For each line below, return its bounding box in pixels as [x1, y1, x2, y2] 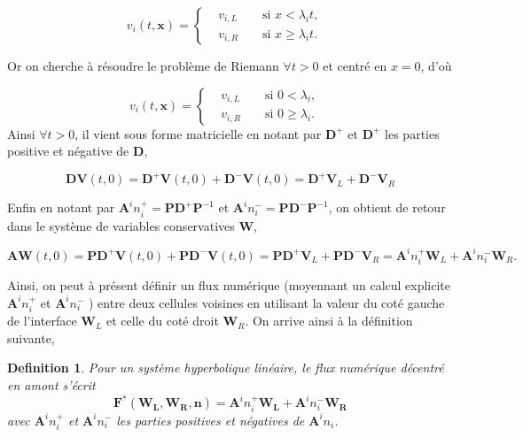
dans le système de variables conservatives [7, 216, 235, 234]
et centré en [323, 57, 387, 74]
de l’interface [7, 311, 77, 330]
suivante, [7, 328, 55, 347]
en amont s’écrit [7, 376, 96, 395]
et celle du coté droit [106, 311, 219, 330]
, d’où [420, 57, 452, 74]
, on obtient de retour [328, 198, 446, 217]
